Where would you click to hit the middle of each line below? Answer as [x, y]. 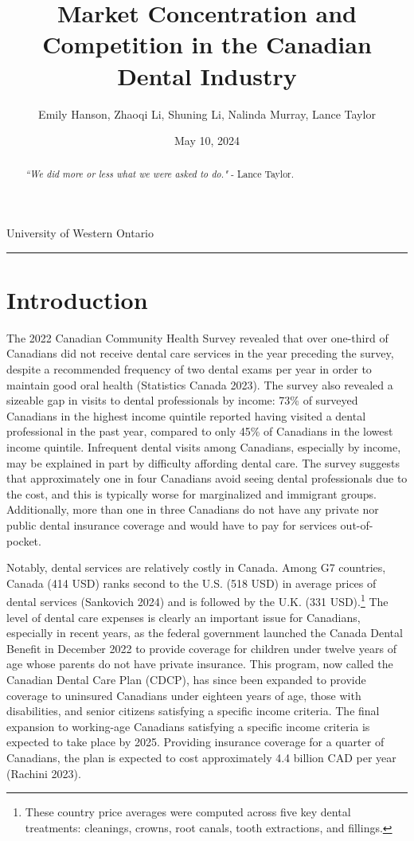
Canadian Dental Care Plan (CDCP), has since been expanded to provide [186, 679]
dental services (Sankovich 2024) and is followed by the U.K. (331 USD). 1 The [197, 600]
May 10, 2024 [207, 141]
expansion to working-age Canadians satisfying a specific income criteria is [188, 726]
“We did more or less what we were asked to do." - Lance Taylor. [160, 174]
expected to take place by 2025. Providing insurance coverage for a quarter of [195, 742]
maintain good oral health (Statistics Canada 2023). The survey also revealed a [200, 384]
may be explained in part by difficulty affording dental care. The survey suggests [203, 462]
